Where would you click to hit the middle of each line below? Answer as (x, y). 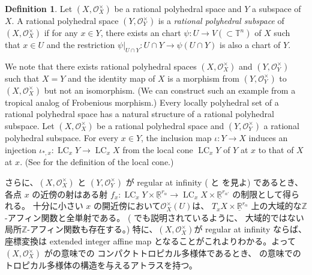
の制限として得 (262, 194)
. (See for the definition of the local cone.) (97, 162)
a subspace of (277, 8)
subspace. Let (30, 125)
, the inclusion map (176, 137)
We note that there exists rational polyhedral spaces (101, 66)
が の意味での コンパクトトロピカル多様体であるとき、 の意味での (172, 253)
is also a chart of (250, 44)
